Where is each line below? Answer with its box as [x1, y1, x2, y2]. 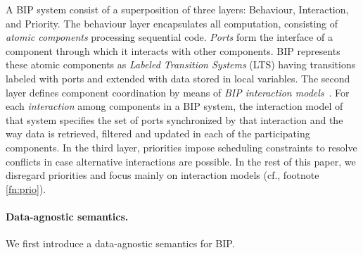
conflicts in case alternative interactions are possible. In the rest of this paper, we [6, 154, 356, 168]
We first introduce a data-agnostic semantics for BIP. [6, 236, 235, 251]
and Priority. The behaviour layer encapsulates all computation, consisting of [6, 15, 338, 30]
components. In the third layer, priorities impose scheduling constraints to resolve [6, 139, 357, 154]
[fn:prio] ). [6, 181, 46, 196]
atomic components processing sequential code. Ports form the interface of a [6, 30, 333, 44]
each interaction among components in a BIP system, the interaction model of [6, 99, 343, 113]
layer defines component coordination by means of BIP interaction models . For [6, 85, 350, 99]
